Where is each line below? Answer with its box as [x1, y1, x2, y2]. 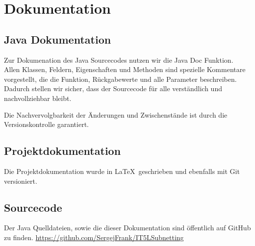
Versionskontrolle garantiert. [4, 119, 89, 129]
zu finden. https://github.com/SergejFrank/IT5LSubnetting [4, 232, 184, 242]
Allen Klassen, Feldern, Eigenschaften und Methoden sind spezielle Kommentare [4, 64, 246, 74]
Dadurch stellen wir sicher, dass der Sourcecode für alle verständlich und [4, 83, 222, 94]
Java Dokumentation [4, 31, 111, 47]
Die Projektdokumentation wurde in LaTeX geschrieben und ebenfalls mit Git [4, 166, 240, 176]
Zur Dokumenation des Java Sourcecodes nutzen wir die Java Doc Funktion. [4, 54, 233, 65]
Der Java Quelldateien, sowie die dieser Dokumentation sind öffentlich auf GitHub [4, 222, 251, 233]
